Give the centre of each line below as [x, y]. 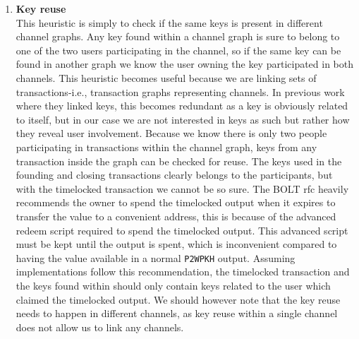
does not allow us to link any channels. [100, 327]
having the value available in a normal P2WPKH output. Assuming [156, 257]
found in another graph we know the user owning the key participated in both [185, 64]
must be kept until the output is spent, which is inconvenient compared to [176, 244]
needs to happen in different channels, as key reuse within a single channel [177, 313]
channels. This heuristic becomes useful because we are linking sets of [166, 77]
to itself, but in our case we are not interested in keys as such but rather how [183, 119]
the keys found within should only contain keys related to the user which [173, 285]
